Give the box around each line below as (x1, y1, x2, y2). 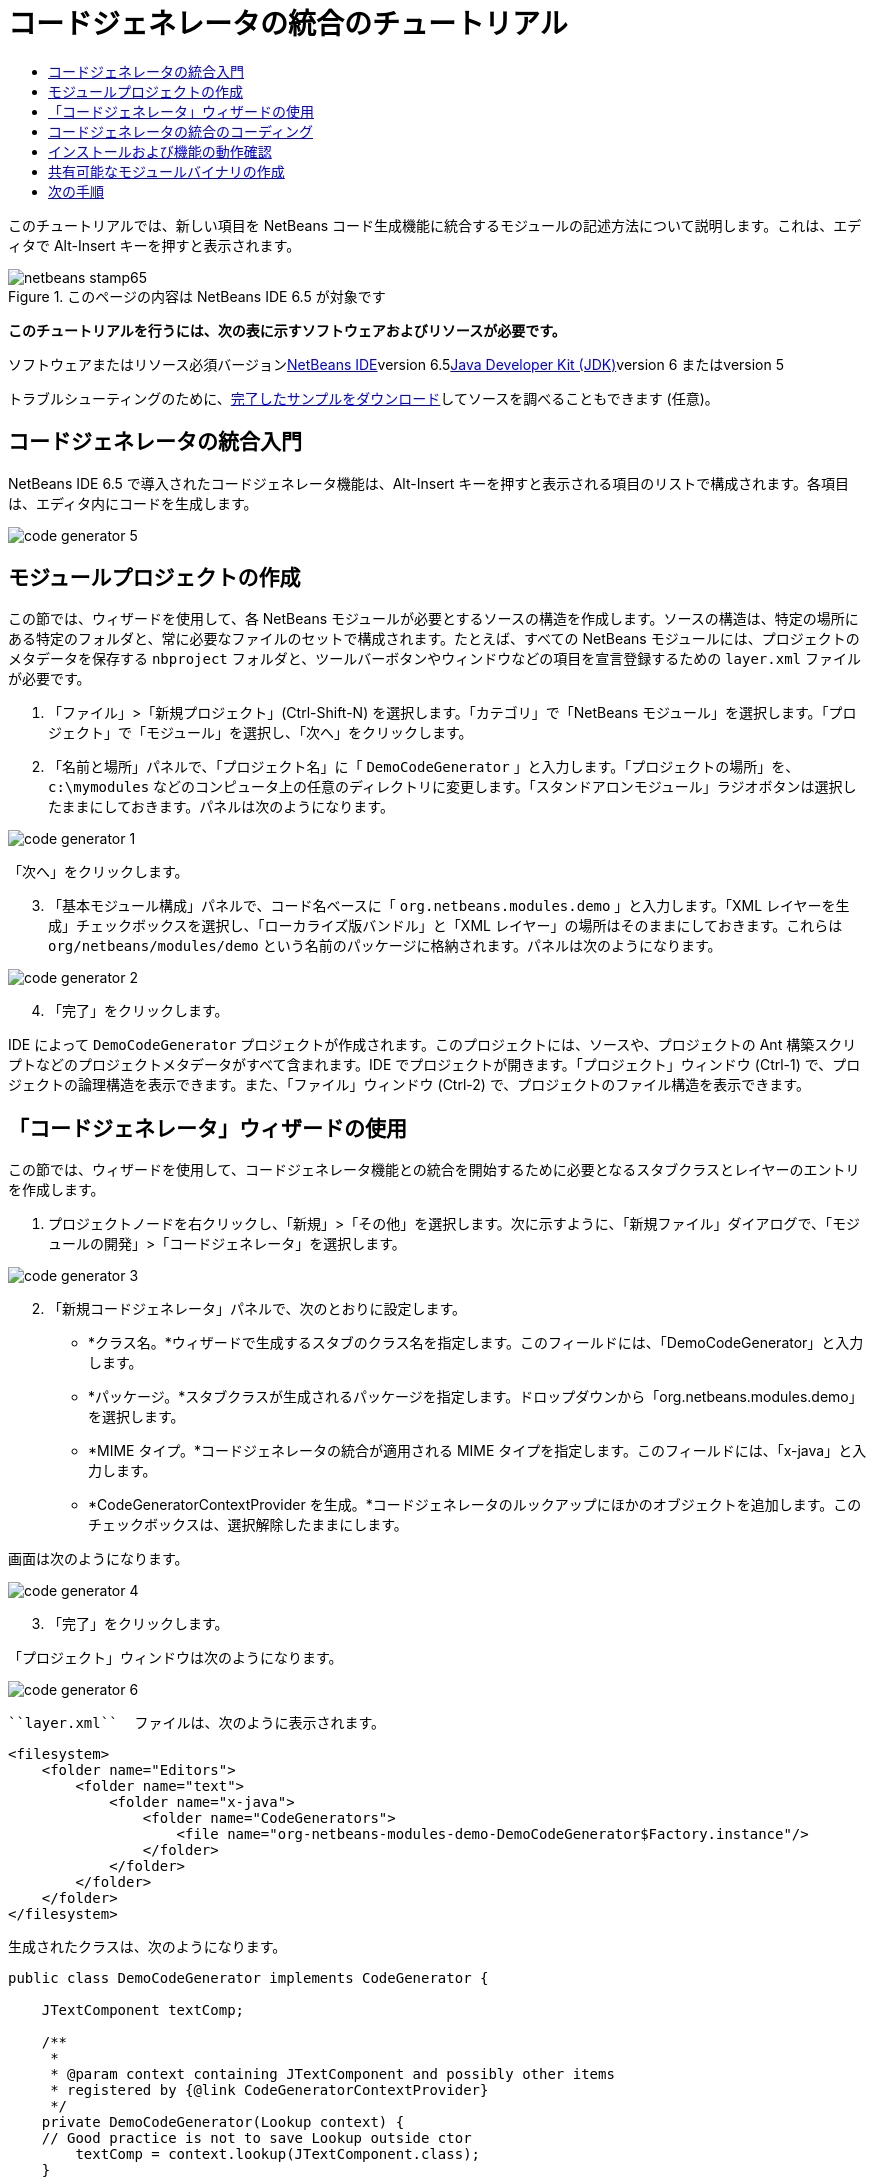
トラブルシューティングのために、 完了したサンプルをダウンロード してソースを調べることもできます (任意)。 (8, 389, 719, 407)
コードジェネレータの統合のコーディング (48, 122, 314, 140)
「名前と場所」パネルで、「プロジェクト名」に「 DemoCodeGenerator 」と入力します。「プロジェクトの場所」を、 (48, 758, 800, 776)
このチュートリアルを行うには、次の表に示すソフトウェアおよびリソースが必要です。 (8, 321, 566, 339)
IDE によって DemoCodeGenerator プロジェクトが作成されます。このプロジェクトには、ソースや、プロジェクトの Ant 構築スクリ (8, 1036, 857, 1054)
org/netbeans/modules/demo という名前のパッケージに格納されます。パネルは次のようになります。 (48, 937, 722, 955)
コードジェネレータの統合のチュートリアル (8, 7, 568, 41)
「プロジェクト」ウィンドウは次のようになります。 (8, 1649, 343, 1667)
